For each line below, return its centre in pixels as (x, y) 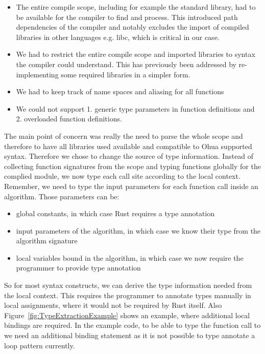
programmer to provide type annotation (78, 268)
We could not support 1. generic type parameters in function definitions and (135, 108)
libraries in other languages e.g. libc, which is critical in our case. (118, 37)
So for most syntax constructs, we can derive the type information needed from (128, 285)
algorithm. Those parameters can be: (62, 196)
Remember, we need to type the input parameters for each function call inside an (131, 186)
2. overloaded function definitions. (69, 119)
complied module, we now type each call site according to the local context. (122, 176)
